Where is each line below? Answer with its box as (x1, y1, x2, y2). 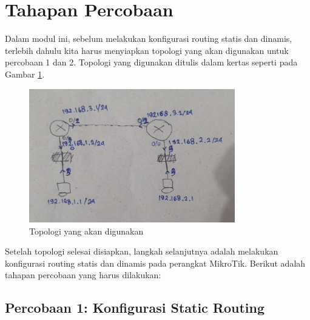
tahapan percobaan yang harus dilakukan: (5, 268, 161, 281)
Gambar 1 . (5, 67, 45, 80)
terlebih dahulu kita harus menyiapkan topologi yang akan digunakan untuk (5, 44, 289, 56)
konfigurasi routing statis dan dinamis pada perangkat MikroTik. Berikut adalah (5, 256, 306, 269)
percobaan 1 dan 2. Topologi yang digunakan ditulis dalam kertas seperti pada (5, 56, 298, 68)
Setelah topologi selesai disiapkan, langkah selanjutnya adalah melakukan (5, 245, 278, 258)
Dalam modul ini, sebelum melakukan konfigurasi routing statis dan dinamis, (5, 32, 292, 45)
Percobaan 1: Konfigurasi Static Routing (5, 298, 265, 317)
